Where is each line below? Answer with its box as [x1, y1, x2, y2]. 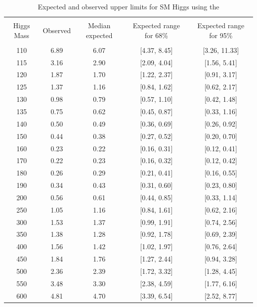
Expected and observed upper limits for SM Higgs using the [38, 1, 219, 11]
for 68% [144, 30, 168, 40]
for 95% [209, 30, 233, 40]
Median [87, 20, 111, 31]
